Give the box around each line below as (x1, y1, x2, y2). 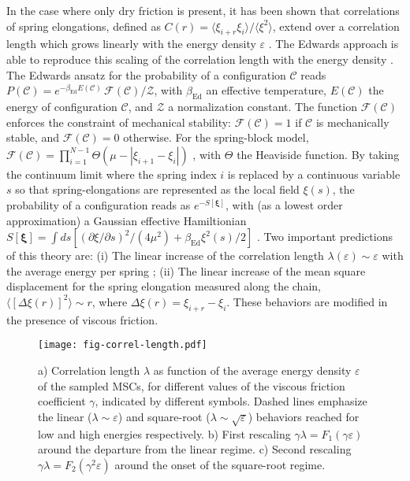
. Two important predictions (256, 228, 393, 245)
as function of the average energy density (153, 361, 352, 378)
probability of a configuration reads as (6, 196, 191, 213)
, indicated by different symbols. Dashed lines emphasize (95, 393, 367, 409)
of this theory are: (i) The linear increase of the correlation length (6, 247, 324, 264)
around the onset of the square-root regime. (114, 456, 326, 472)
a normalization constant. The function (168, 98, 358, 114)
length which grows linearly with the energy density (6, 35, 256, 52)
